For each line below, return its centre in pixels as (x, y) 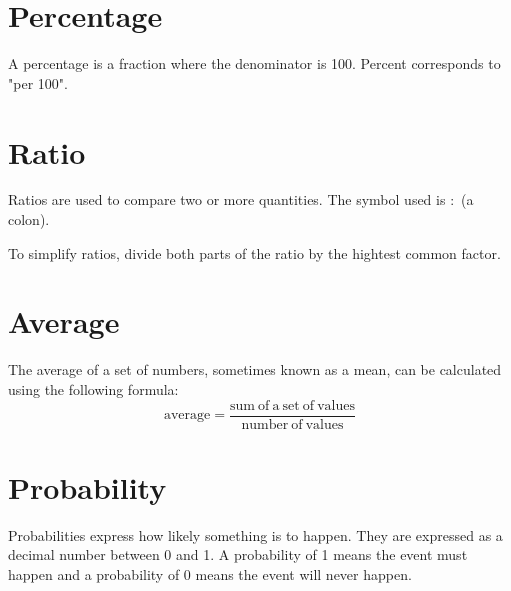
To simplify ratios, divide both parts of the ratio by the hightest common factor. (254, 252)
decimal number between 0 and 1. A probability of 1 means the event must (238, 554)
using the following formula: (93, 388)
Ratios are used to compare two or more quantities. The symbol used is (227, 199)
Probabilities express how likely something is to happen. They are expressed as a (255, 534)
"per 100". (38, 82)
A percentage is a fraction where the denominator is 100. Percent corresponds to (254, 63)
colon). (29, 219)
